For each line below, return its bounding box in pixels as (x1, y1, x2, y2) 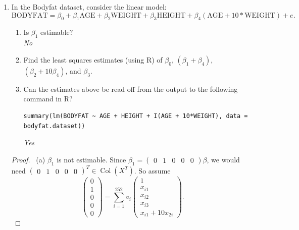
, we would (207, 154, 240, 164)
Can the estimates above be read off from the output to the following (23, 83, 238, 94)
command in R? (23, 93, 73, 104)
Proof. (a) (11, 154, 45, 164)
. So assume (134, 165, 171, 176)
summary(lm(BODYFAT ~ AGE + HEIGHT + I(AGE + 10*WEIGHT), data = (23, 112, 248, 120)
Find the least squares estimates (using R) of (23, 54, 163, 65)
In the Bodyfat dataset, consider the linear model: (11, 2, 167, 12)
